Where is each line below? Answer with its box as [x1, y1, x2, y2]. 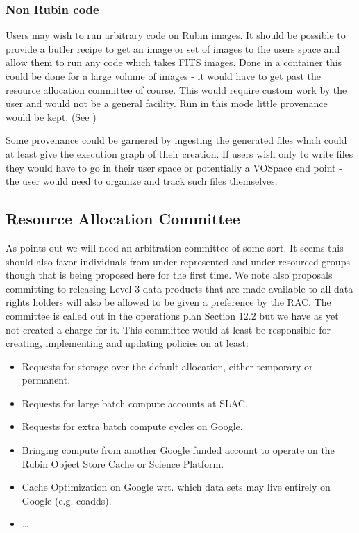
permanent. [22, 372, 71, 387]
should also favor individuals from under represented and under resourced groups [6, 254, 350, 268]
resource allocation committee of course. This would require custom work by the [6, 82, 347, 97]
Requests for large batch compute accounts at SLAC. [22, 395, 248, 410]
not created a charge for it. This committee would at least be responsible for [6, 322, 331, 336]
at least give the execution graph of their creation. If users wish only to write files [6, 146, 353, 161]
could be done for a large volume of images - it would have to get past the [6, 69, 322, 83]
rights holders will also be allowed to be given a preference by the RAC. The [6, 295, 331, 309]
